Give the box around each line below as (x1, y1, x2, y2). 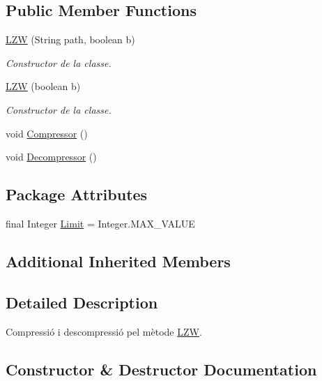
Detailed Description (6, 291, 158, 313)
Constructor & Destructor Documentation (6, 358, 317, 380)
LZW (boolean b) (6, 79, 81, 94)
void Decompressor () (6, 149, 97, 164)
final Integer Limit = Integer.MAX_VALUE (6, 216, 195, 230)
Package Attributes (6, 184, 148, 205)
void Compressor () (6, 126, 88, 140)
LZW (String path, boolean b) (6, 32, 135, 47)
